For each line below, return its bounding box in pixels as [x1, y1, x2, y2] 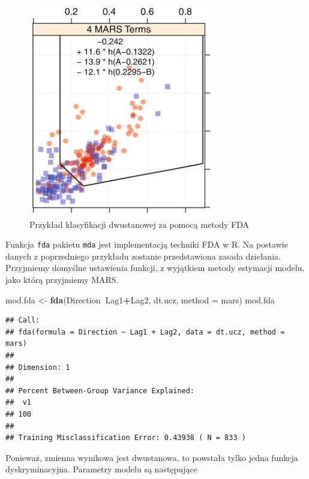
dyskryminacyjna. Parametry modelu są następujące [5, 463, 197, 475]
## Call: [5, 316, 40, 325]
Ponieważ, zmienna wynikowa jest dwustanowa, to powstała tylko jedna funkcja [5, 451, 298, 463]
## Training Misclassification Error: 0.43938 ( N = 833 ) [5, 433, 246, 442]
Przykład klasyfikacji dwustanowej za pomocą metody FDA [29, 218, 249, 230]
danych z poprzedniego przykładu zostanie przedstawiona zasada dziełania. [5, 249, 281, 262]
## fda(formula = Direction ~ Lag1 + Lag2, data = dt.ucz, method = [5, 327, 285, 336]
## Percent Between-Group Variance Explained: [5, 386, 194, 395]
